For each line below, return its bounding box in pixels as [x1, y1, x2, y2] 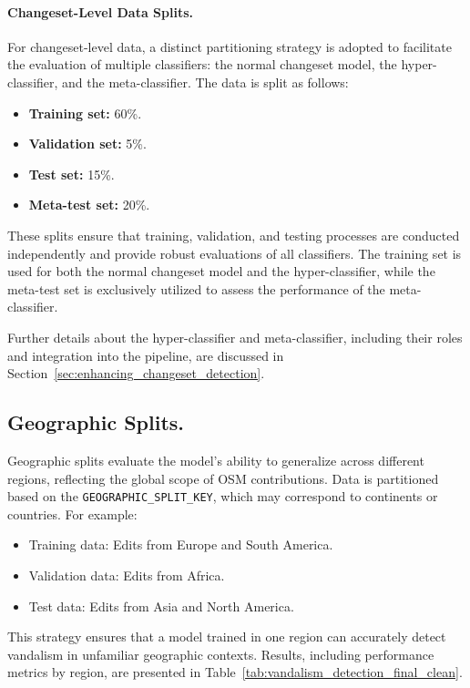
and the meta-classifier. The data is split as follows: [62, 72, 349, 91]
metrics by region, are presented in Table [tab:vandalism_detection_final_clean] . [7, 662, 463, 682]
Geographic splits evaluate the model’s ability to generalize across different [7, 450, 424, 469]
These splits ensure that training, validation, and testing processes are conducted [7, 225, 460, 244]
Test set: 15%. [28, 164, 115, 183]
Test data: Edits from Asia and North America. [28, 596, 294, 615]
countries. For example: [7, 504, 138, 523]
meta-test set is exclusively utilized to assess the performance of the [7, 279, 385, 298]
